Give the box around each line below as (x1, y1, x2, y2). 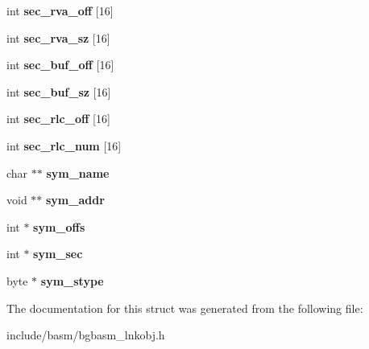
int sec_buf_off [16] (6, 56, 114, 73)
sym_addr (46, 191, 105, 208)
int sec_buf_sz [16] (6, 83, 111, 100)
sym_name (46, 164, 110, 181)
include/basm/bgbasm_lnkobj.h (6, 326, 165, 343)
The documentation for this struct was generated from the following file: (6, 299, 363, 316)
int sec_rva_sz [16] (6, 29, 110, 46)
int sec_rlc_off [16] (6, 110, 110, 127)
